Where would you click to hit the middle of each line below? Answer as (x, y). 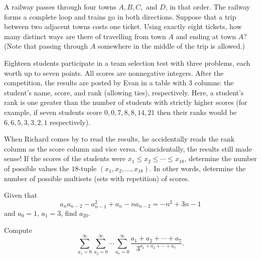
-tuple (88, 168)
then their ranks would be (197, 112)
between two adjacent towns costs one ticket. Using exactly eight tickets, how (123, 26)
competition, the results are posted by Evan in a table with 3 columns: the (119, 83)
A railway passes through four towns (60, 7)
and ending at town (206, 36)
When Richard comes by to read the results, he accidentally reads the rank (119, 139)
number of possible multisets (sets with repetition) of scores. (97, 178)
